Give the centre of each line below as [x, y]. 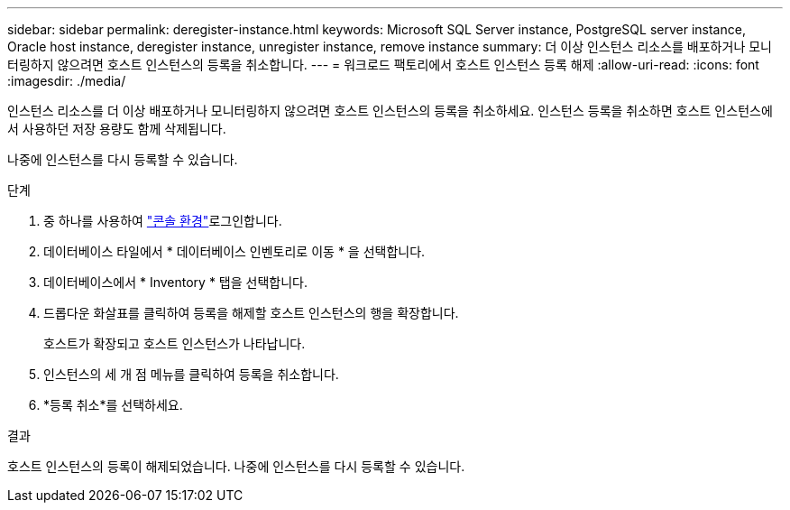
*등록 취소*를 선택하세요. [113, 405]
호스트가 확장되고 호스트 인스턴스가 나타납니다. [175, 343]
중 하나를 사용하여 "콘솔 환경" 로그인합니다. [163, 221]
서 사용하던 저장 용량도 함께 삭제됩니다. [117, 129]
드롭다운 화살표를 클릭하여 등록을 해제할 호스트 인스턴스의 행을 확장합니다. [251, 313]
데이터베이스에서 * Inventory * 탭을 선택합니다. [175, 282]
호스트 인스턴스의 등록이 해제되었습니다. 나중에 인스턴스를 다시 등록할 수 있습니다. [236, 466]
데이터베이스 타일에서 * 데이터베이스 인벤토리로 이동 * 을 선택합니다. [234, 251]
